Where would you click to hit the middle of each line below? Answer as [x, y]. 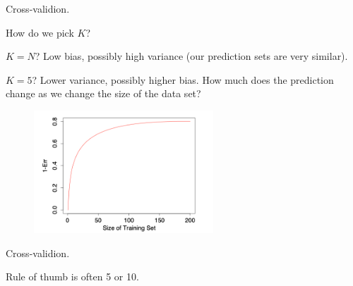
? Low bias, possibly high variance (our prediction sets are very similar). [191, 56]
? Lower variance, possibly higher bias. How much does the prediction [183, 79]
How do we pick [40, 32]
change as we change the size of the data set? [103, 93]
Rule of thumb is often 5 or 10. [72, 276]
